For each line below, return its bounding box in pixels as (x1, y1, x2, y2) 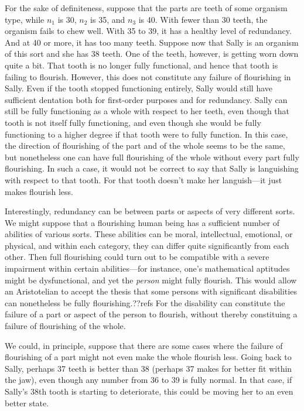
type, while (5, 13, 45, 25)
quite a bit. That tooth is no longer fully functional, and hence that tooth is (5, 59, 278, 71)
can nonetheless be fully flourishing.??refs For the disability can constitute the (5, 296, 285, 309)
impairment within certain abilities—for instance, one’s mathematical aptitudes (5, 262, 290, 275)
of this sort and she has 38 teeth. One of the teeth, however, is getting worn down (5, 47, 299, 60)
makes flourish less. (5, 185, 73, 197)
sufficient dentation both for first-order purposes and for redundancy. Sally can (5, 93, 288, 105)
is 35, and (90, 13, 125, 25)
